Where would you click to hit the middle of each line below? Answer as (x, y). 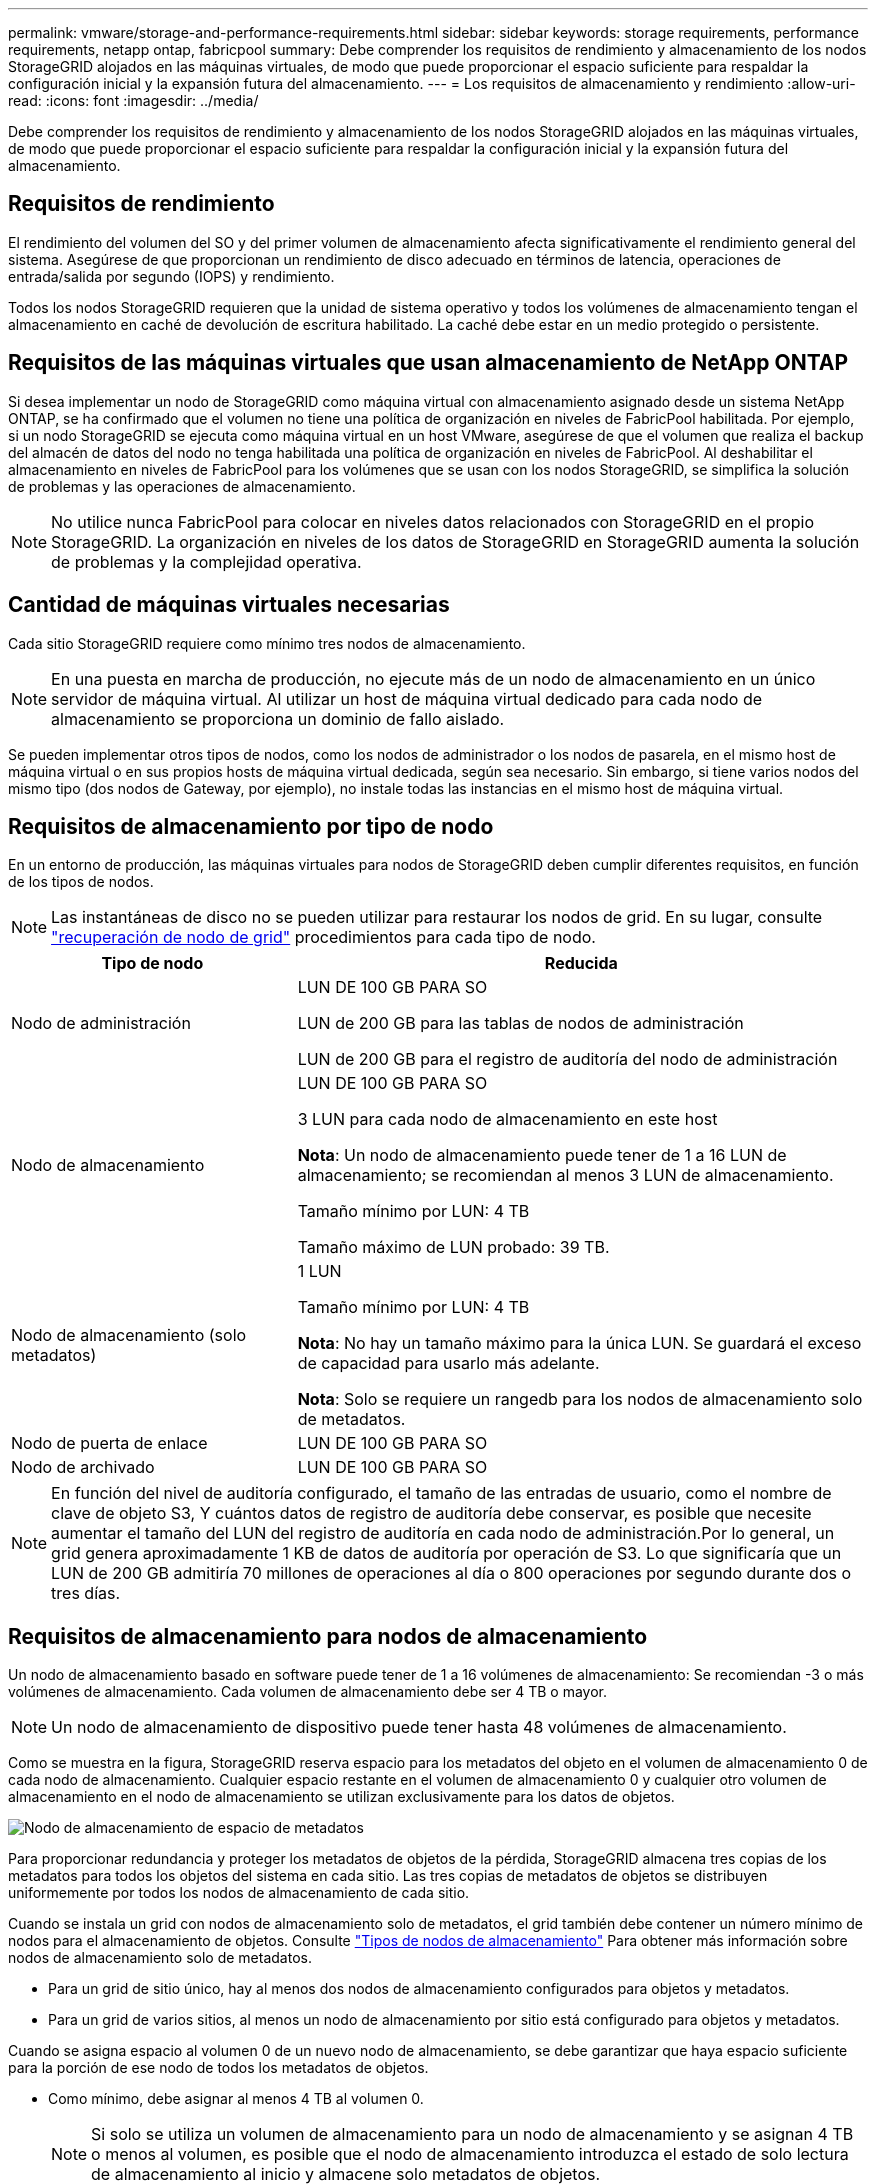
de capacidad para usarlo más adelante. (448, 1363)
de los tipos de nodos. (81, 882)
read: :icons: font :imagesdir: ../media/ (133, 100)
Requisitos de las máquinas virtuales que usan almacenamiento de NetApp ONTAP (428, 363)
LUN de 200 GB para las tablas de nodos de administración (520, 1023)
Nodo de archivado (83, 1467)
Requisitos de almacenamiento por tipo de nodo (251, 826)
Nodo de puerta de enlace (109, 1443)
